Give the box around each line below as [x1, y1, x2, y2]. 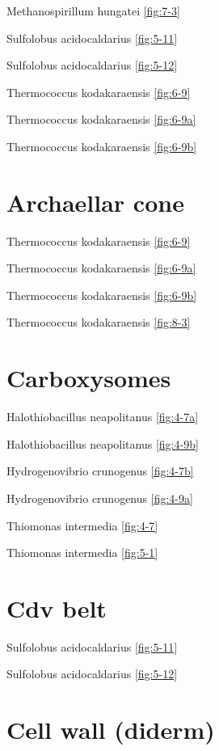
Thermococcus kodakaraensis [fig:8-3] [6, 314, 191, 331]
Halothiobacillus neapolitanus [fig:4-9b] [6, 435, 199, 452]
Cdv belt [6, 591, 107, 624]
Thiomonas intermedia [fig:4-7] [6, 517, 158, 534]
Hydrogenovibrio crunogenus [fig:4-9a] [6, 489, 193, 506]
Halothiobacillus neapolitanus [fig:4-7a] [6, 408, 199, 425]
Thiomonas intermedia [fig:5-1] [6, 544, 158, 561]
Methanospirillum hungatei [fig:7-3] [6, 2, 180, 19]
